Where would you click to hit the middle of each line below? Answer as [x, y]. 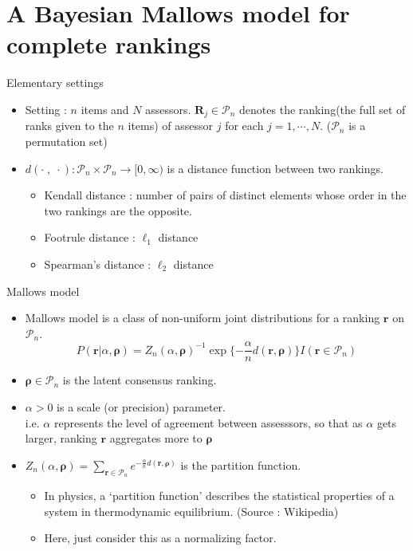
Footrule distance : [90, 237]
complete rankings [109, 44]
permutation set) [66, 141]
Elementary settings [55, 83]
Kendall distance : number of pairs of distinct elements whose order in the [225, 195]
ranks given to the [69, 126]
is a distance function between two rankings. [275, 168]
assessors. [168, 109]
